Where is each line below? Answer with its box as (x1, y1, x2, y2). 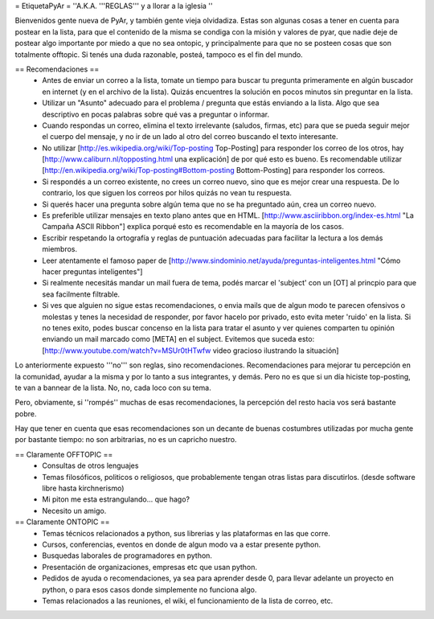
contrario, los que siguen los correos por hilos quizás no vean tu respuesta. (42, 188, 293, 198)
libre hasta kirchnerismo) (42, 483, 125, 494)
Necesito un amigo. (42, 506, 107, 515)
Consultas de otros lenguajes (42, 461, 139, 470)
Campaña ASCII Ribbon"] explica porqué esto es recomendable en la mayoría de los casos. (42, 222, 345, 232)
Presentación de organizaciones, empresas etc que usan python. (42, 562, 257, 572)
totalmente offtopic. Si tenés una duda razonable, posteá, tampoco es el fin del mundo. (14, 49, 303, 59)
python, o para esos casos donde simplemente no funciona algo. (42, 584, 257, 594)
